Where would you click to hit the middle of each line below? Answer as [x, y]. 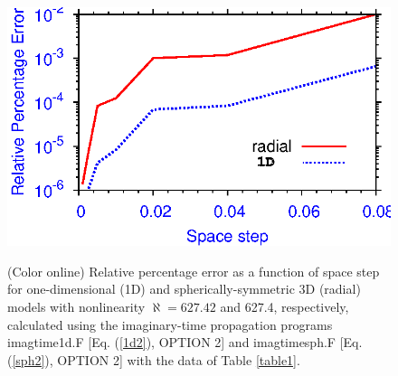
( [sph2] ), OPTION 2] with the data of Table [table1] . [154, 359]
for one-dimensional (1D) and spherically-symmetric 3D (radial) [184, 289]
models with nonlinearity [76, 306]
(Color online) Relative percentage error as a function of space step [194, 271]
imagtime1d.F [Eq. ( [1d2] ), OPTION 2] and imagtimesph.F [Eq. [185, 342]
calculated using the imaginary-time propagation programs [170, 324]
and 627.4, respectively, [284, 306]
